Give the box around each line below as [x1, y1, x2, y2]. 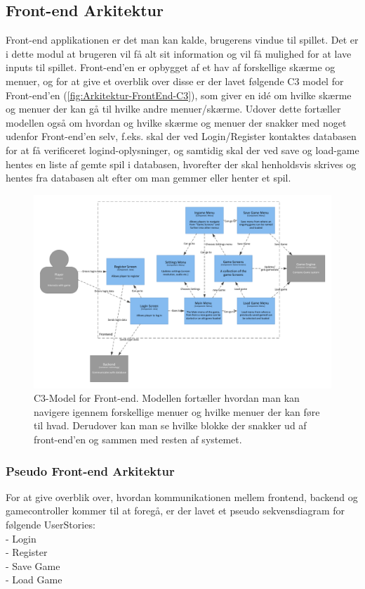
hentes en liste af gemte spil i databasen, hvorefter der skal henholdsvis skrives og [6, 156, 357, 171]
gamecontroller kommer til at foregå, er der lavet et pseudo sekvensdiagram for [6, 503, 345, 518]
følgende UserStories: [6, 517, 95, 532]
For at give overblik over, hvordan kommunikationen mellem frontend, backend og [6, 489, 358, 504]
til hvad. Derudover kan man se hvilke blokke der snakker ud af [34, 418, 307, 433]
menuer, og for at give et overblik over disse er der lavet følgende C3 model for [6, 73, 344, 88]
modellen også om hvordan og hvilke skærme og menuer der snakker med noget [6, 115, 347, 129]
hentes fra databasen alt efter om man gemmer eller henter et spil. [6, 170, 291, 185]
